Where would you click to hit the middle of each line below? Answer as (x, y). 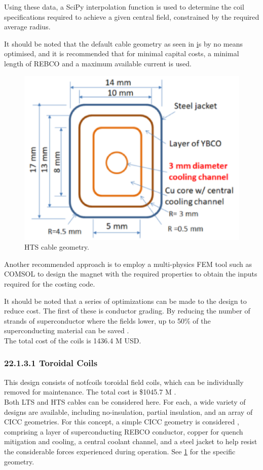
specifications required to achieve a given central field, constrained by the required (132, 16)
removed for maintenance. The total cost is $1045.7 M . (90, 392)
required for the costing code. (50, 283)
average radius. (27, 27)
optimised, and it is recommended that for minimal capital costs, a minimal (122, 53)
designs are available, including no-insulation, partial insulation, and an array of (128, 412)
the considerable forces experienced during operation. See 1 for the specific (120, 451)
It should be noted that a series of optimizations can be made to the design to (125, 301)
